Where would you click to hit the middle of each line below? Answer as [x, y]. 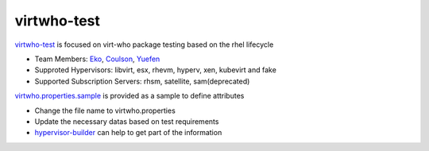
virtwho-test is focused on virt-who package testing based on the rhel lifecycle [144, 45]
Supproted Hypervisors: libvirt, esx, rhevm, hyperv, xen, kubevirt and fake [156, 70]
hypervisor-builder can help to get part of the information [128, 133]
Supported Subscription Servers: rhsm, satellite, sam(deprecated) [142, 81]
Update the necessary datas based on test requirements [127, 121]
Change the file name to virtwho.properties [105, 110]
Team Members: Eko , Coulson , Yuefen [97, 59]
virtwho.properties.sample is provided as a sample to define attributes [129, 96]
